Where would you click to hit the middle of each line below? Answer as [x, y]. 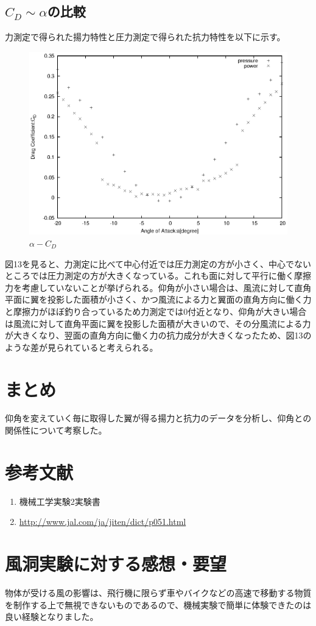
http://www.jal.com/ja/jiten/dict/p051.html [103, 522]
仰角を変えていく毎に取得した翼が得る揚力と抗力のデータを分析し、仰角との [158, 418]
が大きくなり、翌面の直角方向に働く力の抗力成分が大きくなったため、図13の [158, 335]
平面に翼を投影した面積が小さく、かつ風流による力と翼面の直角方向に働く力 [158, 299]
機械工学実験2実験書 [60, 501]
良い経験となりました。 [52, 617]
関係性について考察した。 [56, 430]
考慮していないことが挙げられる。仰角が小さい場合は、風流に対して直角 [167, 287]
